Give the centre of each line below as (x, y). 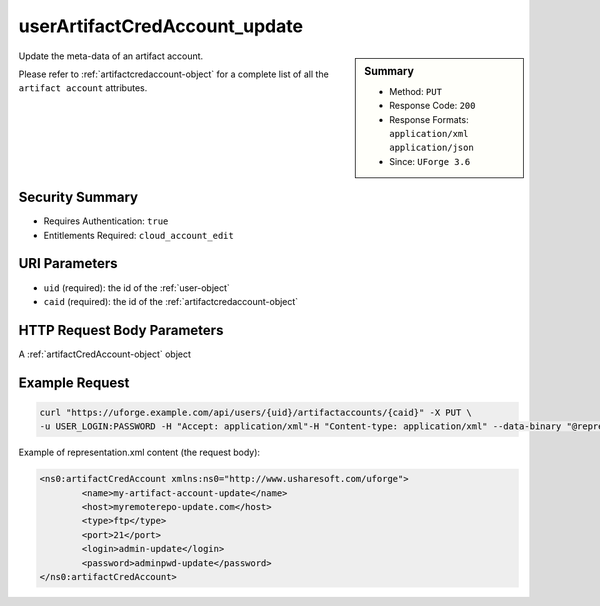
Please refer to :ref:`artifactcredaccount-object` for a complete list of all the (173, 74)
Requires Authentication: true (106, 221)
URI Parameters (68, 263)
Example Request (74, 382)
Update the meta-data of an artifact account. (111, 56)
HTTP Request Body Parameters (121, 330)
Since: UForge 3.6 (430, 161)
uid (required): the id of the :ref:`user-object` (136, 287)
